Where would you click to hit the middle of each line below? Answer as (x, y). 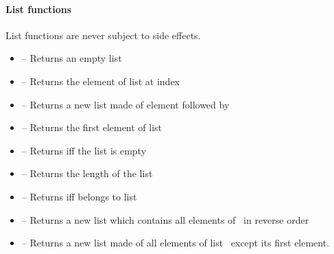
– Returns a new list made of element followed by (126, 104)
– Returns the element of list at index (100, 81)
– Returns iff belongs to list (79, 196)
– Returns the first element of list (92, 127)
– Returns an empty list (72, 58)
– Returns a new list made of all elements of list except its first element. (176, 243)
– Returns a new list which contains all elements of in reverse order (165, 219)
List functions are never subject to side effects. (103, 35)
